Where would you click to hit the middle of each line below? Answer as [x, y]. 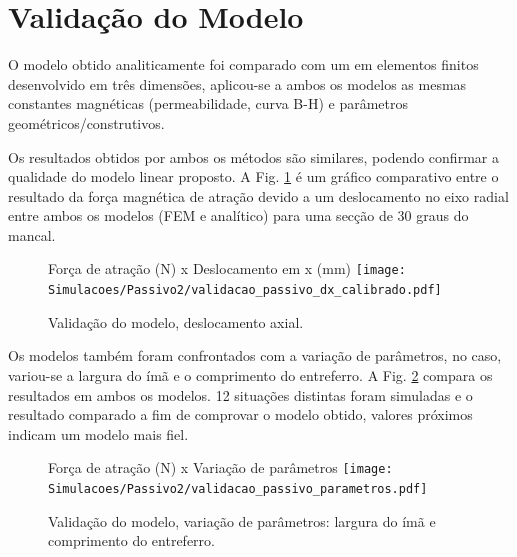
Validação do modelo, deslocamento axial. [176, 321]
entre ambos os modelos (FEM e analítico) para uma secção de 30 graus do [238, 215]
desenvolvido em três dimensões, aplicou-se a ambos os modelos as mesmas [237, 83]
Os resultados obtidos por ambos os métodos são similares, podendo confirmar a [253, 156]
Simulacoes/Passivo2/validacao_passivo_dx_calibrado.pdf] [245, 290]
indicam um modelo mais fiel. [98, 433]
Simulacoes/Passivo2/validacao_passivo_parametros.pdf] [238, 489]
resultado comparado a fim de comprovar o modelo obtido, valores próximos [240, 414]
